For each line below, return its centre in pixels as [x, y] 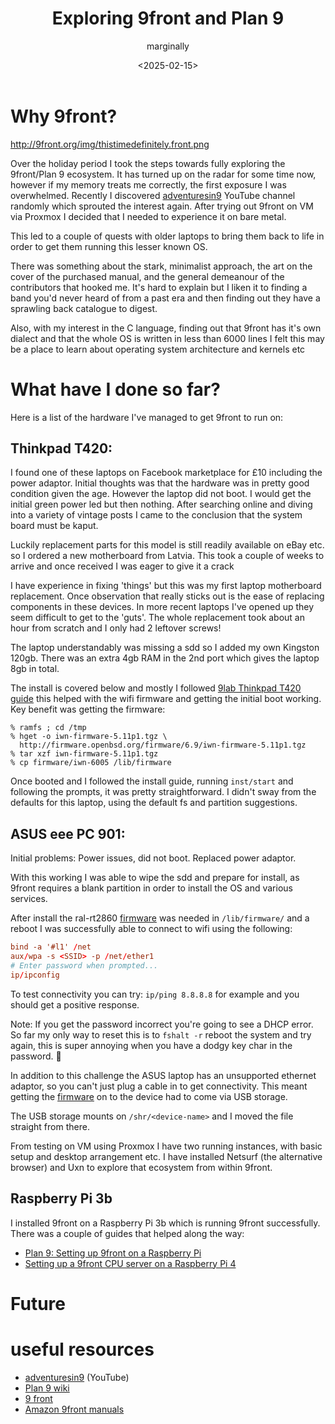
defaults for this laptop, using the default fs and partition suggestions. [154, 803]
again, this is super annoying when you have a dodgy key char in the [151, 1045]
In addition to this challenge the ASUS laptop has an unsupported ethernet [163, 1075]
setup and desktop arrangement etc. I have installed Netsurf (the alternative [166, 1156]
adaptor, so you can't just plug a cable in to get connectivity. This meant [159, 1086]
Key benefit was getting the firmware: [88, 709]
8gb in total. [35, 669]
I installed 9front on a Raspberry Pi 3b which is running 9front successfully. [165, 1223]
